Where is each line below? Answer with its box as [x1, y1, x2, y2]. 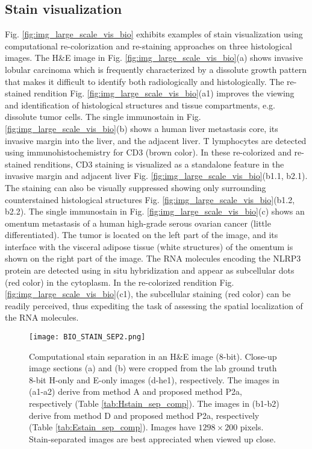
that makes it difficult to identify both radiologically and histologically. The [5, 75, 284, 87]
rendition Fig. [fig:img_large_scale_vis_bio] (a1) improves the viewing [34, 87, 295, 99]
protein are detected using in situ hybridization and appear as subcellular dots [5, 264, 295, 277]
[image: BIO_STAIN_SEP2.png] [29, 333, 146, 342]
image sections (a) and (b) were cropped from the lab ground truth [29, 362, 277, 374]
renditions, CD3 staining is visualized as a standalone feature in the [34, 157, 284, 170]
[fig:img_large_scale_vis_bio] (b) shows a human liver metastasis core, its [5, 122, 278, 134]
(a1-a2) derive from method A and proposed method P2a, [29, 385, 242, 398]
